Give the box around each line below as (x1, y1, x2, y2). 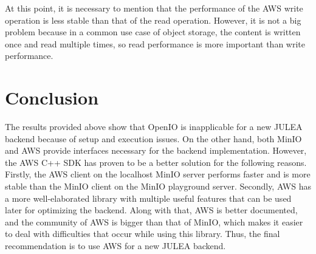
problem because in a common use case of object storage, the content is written (5, 26, 301, 38)
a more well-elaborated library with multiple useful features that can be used (5, 191, 292, 204)
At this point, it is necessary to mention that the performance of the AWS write (5, 2, 303, 14)
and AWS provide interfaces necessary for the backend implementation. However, (5, 144, 307, 157)
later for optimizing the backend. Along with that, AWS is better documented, (5, 204, 298, 216)
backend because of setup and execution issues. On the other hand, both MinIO (5, 132, 302, 145)
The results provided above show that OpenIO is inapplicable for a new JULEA (5, 120, 303, 133)
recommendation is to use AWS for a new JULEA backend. (5, 239, 226, 252)
